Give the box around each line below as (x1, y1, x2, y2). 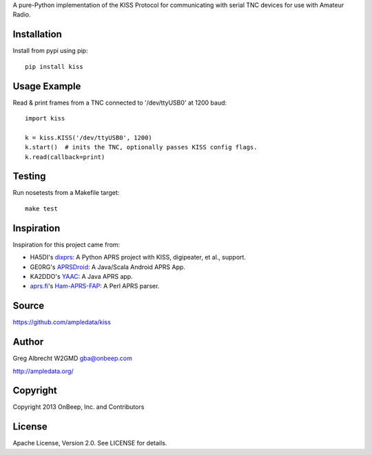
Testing (12, 171, 46, 182)
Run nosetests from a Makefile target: (12, 189, 120, 197)
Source (12, 300, 45, 312)
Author (12, 336, 44, 348)
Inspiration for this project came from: (12, 240, 121, 248)
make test (25, 204, 58, 213)
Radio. (12, 10, 31, 19)
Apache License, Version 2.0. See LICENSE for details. (12, 439, 167, 447)
